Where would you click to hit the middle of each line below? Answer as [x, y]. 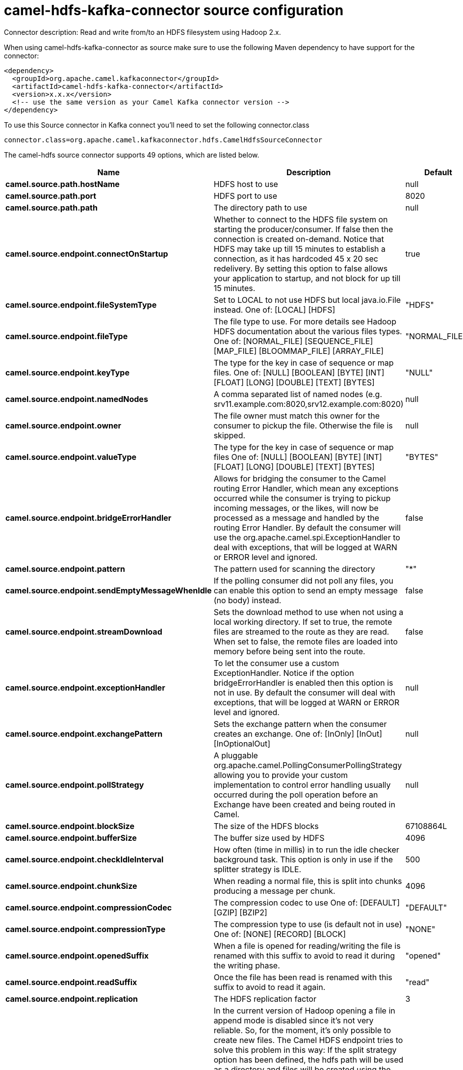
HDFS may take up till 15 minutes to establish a [300, 249]
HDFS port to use [245, 196]
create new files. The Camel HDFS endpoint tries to [308, 1040]
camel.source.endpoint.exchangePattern [84, 734]
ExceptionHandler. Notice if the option [284, 673]
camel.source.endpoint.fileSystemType [81, 305]
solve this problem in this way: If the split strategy [305, 1050]
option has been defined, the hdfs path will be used [309, 1059]
